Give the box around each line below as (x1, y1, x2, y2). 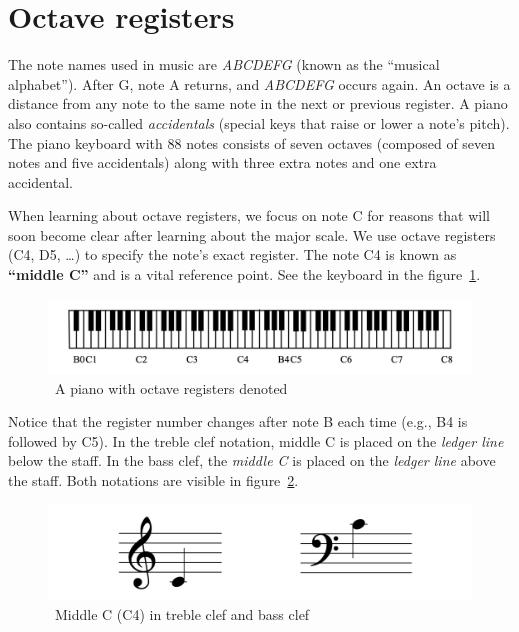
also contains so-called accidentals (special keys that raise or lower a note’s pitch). (8, 112, 510, 133)
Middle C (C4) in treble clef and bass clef (54, 604, 310, 625)
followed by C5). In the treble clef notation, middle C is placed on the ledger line (8, 430, 504, 451)
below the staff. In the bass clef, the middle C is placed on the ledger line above (8, 450, 496, 471)
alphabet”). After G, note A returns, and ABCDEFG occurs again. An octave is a (8, 73, 511, 94)
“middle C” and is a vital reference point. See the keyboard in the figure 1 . (8, 264, 481, 285)
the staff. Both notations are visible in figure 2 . (8, 469, 299, 490)
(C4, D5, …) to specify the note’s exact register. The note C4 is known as (8, 244, 457, 265)
